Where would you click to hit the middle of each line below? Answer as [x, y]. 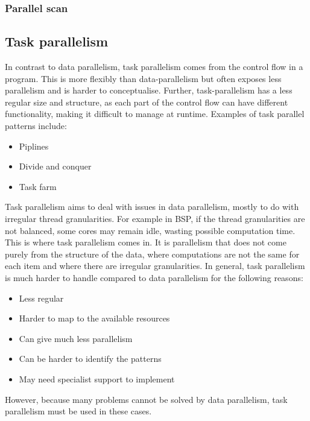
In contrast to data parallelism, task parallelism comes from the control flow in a [154, 67]
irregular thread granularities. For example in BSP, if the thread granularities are [155, 218]
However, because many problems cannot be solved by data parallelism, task [146, 399]
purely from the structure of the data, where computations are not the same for [152, 254]
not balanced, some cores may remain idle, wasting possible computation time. [150, 230]
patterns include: [36, 126]
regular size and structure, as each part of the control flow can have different [147, 102]
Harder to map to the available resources [94, 318]
